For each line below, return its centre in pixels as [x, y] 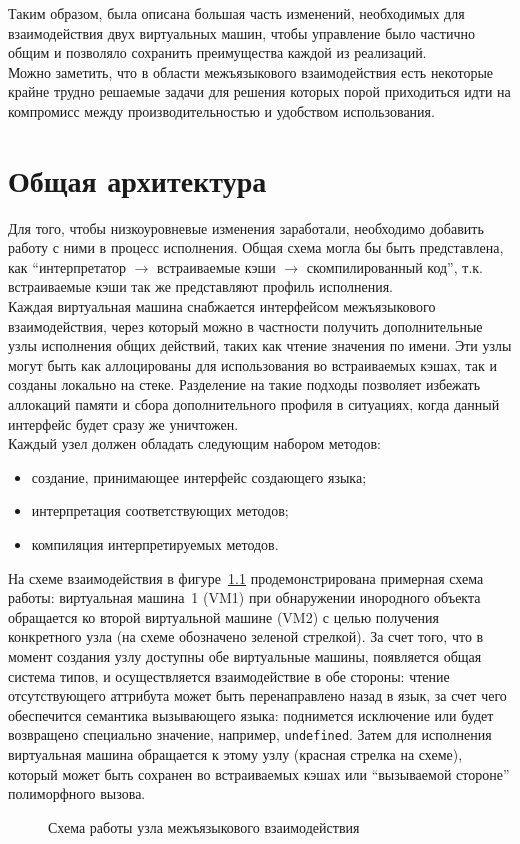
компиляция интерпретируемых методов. [155, 544]
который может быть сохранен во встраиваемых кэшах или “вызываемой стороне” [259, 773]
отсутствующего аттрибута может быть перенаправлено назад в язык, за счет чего [257, 695]
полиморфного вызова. [77, 793]
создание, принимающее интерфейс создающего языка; [199, 476]
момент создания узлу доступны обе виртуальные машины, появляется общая [245, 655]
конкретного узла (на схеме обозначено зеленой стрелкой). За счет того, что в [246, 636]
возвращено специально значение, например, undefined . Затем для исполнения [250, 734]
